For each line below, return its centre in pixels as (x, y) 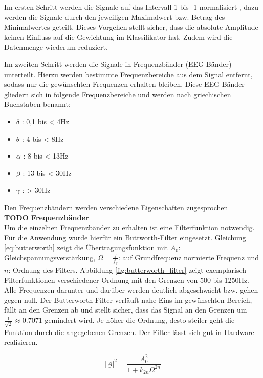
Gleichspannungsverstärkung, (50, 257)
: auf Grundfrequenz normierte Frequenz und (189, 257)
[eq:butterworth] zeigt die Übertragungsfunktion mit (86, 247)
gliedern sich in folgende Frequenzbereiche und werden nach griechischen (118, 94)
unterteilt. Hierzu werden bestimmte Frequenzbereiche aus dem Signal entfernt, (128, 74)
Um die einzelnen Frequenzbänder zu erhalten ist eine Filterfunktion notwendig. (129, 227)
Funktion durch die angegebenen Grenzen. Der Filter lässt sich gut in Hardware (129, 332)
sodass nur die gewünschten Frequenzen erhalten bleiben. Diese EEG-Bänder (124, 84)
